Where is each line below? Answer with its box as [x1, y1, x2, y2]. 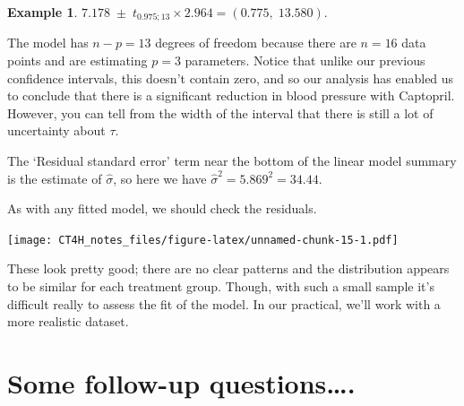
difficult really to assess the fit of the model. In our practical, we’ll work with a [7, 294, 441, 313]
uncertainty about [7, 121, 106, 140]
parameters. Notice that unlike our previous [185, 51, 425, 70]
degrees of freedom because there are [155, 33, 357, 52]
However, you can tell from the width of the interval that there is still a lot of [7, 103, 434, 122]
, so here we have [113, 168, 207, 187]
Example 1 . [7, 3, 78, 21]
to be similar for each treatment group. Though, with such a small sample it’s [7, 277, 434, 296]
